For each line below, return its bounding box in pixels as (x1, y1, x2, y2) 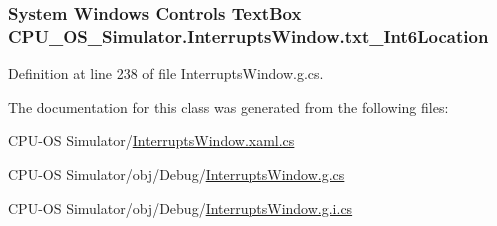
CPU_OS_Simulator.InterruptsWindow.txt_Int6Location (8, 23, 489, 48)
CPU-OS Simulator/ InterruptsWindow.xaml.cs (8, 130, 295, 151)
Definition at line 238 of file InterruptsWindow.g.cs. (8, 63, 324, 84)
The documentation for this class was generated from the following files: (8, 96, 449, 117)
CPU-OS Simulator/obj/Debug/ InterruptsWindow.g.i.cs (8, 197, 353, 218)
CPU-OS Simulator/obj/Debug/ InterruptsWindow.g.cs (8, 163, 345, 184)
